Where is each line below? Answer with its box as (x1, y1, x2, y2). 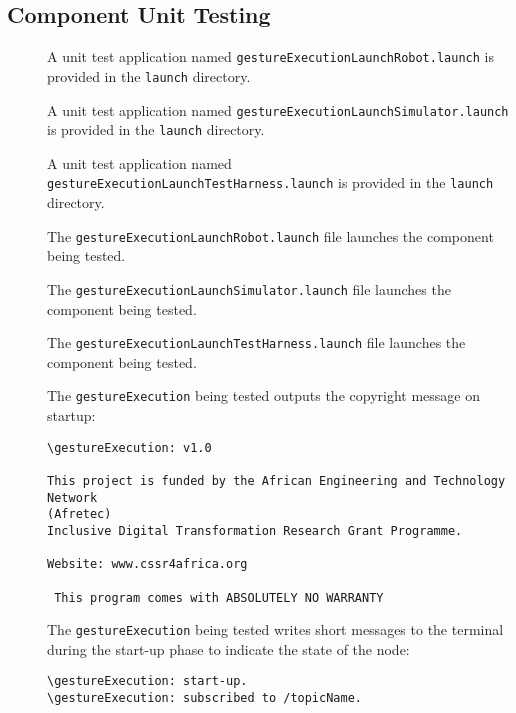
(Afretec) (47, 507, 112, 522)
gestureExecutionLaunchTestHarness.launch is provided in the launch (47, 172, 494, 193)
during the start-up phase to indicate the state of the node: (47, 638, 410, 659)
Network (47, 490, 98, 505)
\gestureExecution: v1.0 (47, 440, 212, 455)
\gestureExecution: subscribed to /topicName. (47, 691, 362, 706)
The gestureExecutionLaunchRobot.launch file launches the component (47, 225, 494, 246)
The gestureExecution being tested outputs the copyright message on (47, 385, 480, 406)
